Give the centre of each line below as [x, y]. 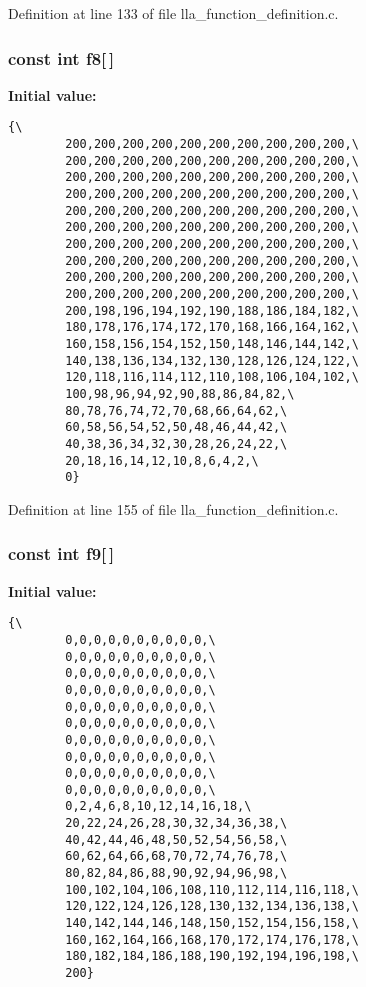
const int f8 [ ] [61, 57]
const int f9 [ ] [61, 553]
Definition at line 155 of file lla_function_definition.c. [173, 508]
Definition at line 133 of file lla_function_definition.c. [173, 13]
